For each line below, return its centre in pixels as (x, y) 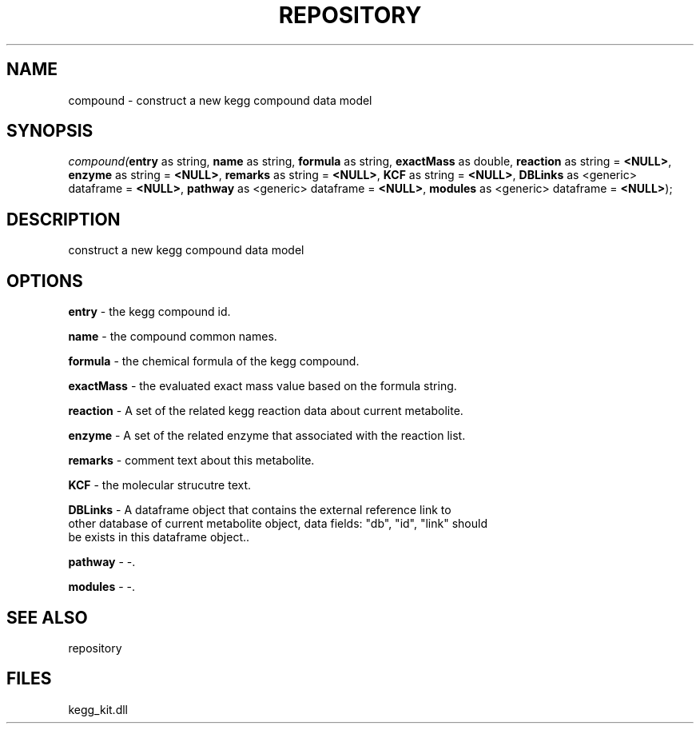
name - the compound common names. (173, 337)
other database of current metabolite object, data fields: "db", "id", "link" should (278, 524)
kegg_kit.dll (98, 709)
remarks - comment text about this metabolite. (191, 461)
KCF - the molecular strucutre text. (160, 485)
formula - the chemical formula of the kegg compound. (214, 361)
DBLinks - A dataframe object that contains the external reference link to (260, 510)
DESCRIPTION (64, 219)
